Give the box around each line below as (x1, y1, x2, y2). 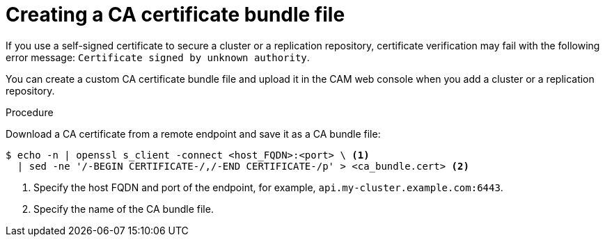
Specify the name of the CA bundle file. (33, 202, 214, 215)
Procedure (6, 106, 54, 118)
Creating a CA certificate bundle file (6, 3, 345, 26)
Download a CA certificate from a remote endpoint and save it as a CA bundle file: (6, 127, 381, 140)
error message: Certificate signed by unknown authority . (6, 51, 310, 63)
